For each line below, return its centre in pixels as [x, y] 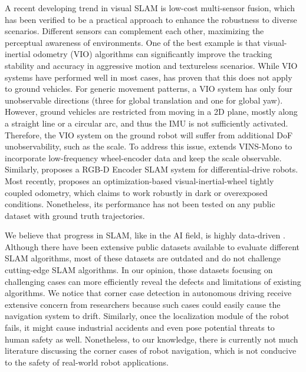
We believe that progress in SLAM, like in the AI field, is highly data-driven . [145, 235]
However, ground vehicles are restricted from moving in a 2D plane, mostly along [151, 112]
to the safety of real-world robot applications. [87, 362]
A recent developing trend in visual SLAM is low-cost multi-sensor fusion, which [150, 8]
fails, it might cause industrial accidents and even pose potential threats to [140, 328]
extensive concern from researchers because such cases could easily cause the [143, 304]
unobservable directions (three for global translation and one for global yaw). [144, 100]
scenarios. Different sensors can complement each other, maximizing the [134, 31]
